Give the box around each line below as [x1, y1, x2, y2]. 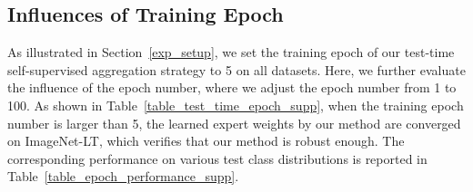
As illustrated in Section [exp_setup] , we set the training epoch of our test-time [7, 43, 455, 62]
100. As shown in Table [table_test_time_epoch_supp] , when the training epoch [7, 95, 464, 114]
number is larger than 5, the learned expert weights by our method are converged [7, 113, 461, 132]
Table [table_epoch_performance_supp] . [7, 167, 239, 186]
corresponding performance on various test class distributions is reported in [7, 149, 428, 168]
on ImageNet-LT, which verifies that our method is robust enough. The [7, 131, 405, 150]
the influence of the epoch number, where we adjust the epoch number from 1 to [7, 78, 457, 97]
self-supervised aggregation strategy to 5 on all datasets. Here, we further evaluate [7, 60, 466, 79]
